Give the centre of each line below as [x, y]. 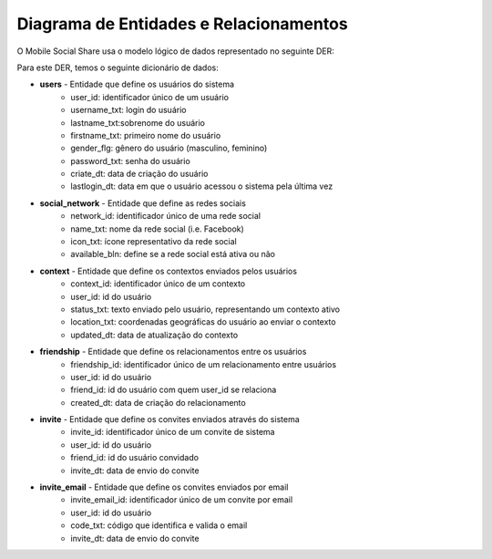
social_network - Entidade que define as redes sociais [143, 203]
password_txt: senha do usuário [130, 160]
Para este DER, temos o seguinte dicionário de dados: [118, 67]
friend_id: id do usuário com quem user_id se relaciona [174, 390]
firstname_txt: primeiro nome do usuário [146, 135]
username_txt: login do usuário [128, 110]
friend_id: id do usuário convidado [135, 458]
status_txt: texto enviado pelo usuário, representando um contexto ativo [205, 309]
